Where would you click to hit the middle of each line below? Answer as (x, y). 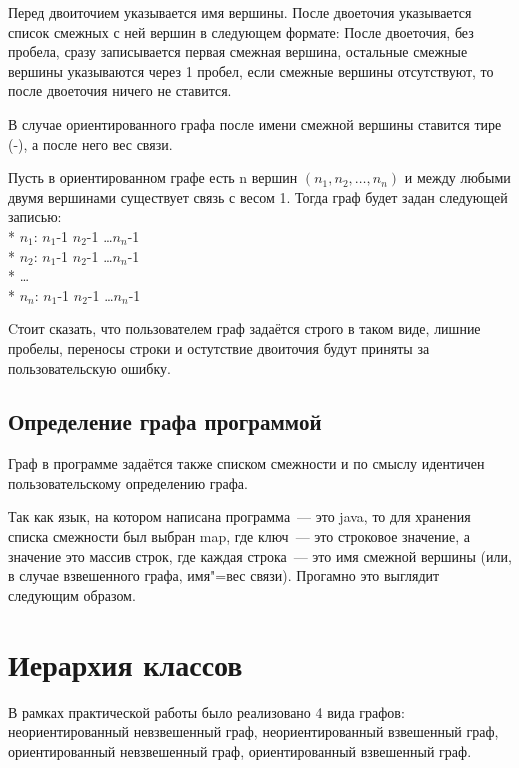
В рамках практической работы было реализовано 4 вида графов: (206, 711)
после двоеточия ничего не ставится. (120, 90)
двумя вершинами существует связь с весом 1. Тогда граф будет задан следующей (258, 196)
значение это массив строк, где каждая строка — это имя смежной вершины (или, (260, 555)
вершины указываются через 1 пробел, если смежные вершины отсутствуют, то (251, 70)
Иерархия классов (125, 663)
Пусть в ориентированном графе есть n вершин (153, 177)
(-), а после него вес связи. (90, 143)
